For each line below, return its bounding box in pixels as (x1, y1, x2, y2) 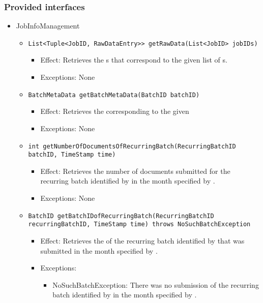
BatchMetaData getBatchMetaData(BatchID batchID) (28, 91, 200, 99)
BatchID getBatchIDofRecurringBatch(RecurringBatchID (28, 212, 214, 220)
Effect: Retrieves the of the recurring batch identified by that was (40, 235, 245, 246)
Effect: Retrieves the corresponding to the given (40, 106, 189, 116)
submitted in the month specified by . (40, 245, 158, 256)
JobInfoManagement (16, 20, 80, 31)
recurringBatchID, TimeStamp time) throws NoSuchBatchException (28, 221, 251, 228)
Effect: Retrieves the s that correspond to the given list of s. (40, 54, 227, 65)
